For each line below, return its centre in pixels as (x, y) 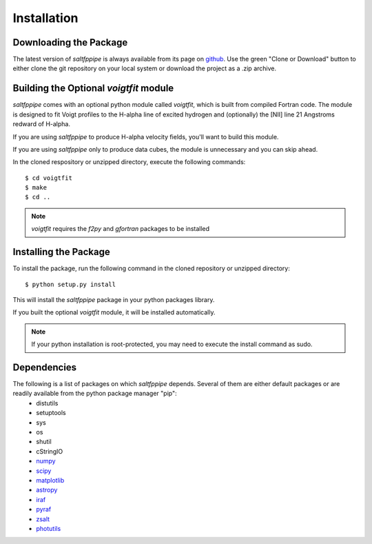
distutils (47, 403)
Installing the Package (61, 252)
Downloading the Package (70, 42)
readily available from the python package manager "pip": (95, 394)
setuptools (51, 413)
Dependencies (45, 367)
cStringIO (50, 451)
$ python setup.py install (71, 284)
